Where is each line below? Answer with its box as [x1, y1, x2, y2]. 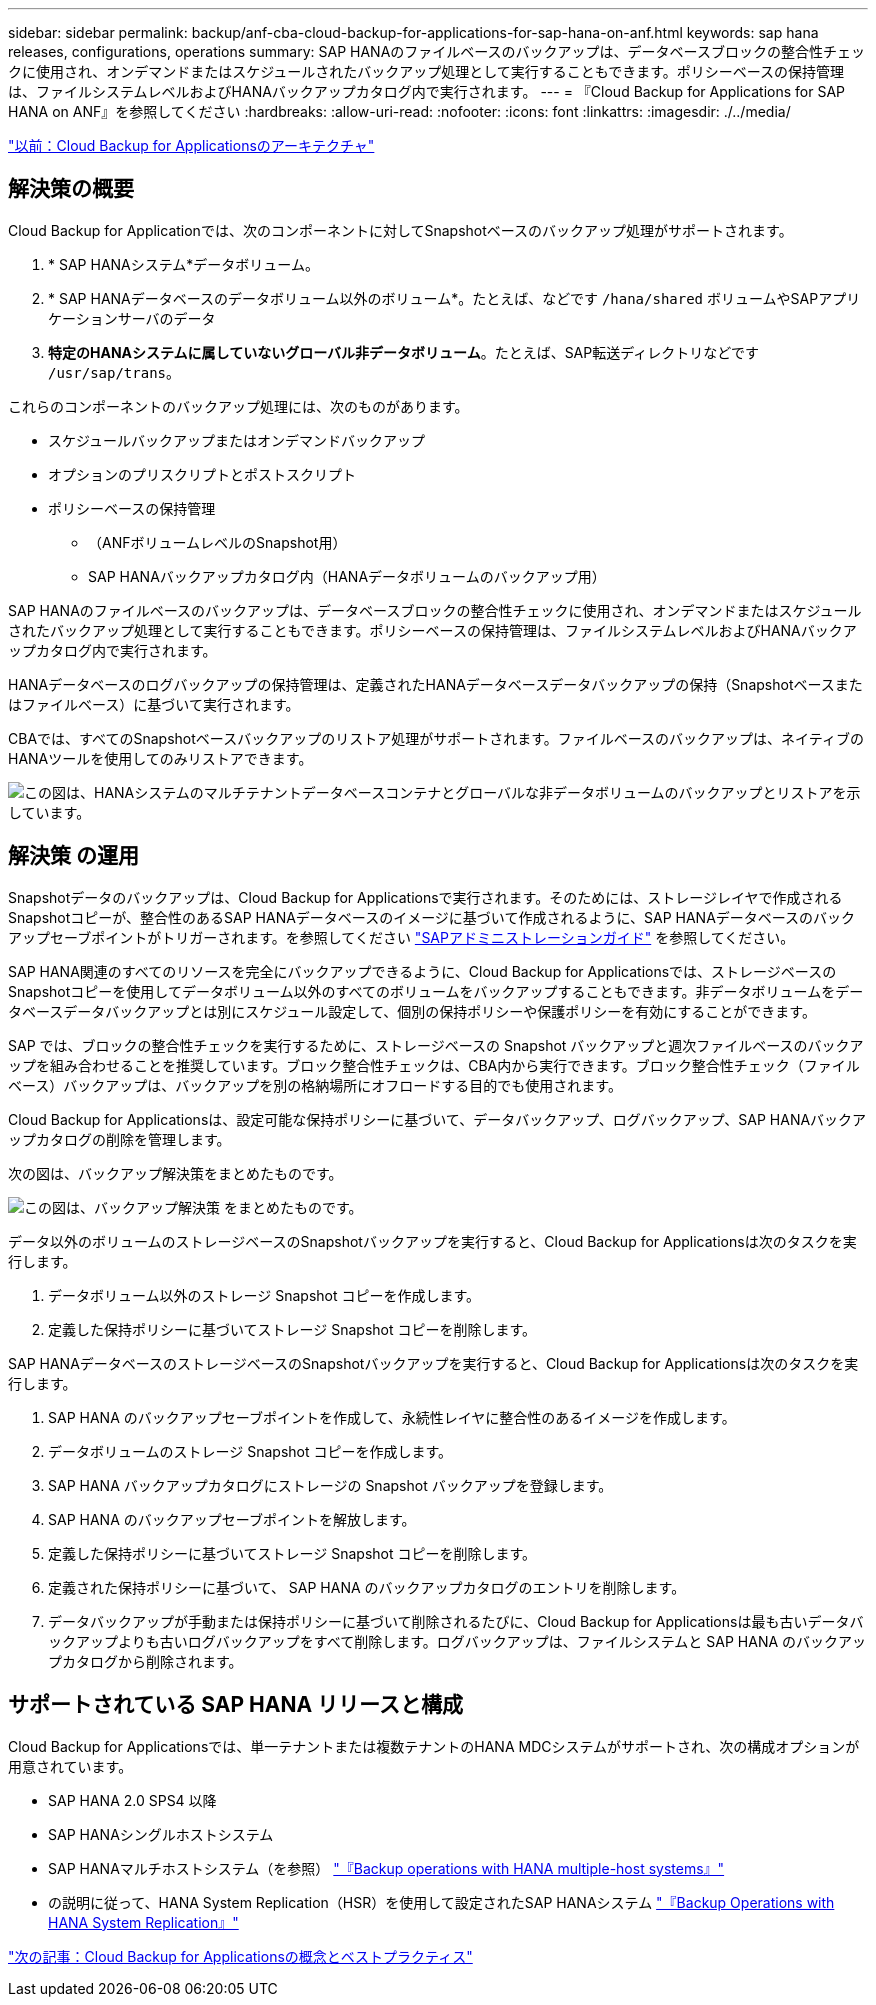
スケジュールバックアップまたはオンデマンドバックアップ [48, 431, 426, 449]
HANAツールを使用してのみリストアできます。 [8, 749, 313, 767]
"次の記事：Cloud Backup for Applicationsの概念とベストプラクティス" [8, 1947, 473, 1965]
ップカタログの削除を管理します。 [8, 1130, 231, 1148]
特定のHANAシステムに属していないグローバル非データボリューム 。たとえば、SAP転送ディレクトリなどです [48, 343, 759, 361]
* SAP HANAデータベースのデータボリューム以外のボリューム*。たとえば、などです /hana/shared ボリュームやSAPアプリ [48, 289, 861, 307]
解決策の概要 [8, 176, 134, 202]
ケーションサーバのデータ [48, 309, 216, 327]
